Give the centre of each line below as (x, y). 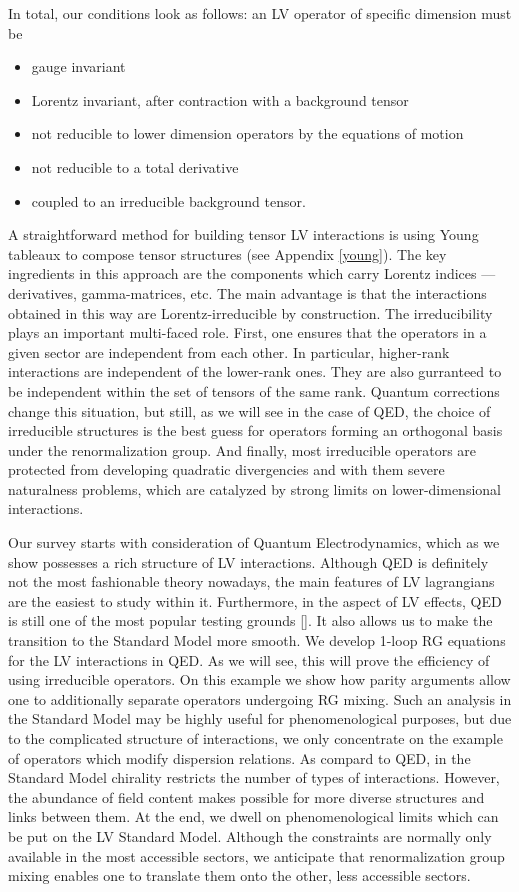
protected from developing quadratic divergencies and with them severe (226, 469)
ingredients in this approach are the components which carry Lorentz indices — (252, 273)
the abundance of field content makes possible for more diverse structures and (246, 796)
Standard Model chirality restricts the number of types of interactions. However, (254, 777)
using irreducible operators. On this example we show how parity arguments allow (259, 679)
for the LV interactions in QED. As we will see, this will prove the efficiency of (249, 659)
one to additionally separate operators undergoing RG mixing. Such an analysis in (260, 698)
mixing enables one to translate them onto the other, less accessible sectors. (239, 875)
